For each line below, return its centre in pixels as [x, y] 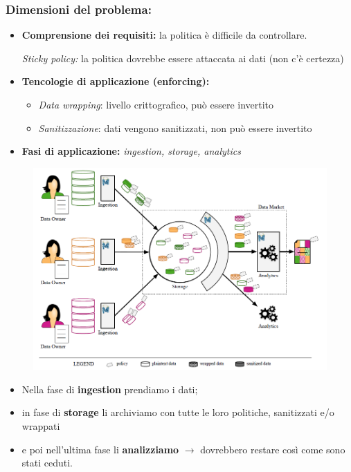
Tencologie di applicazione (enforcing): [116, 81]
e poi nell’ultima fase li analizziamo [100, 449]
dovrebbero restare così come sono [273, 449]
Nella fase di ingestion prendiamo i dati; [110, 389]
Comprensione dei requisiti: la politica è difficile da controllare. [164, 35]
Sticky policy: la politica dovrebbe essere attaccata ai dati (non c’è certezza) [183, 58]
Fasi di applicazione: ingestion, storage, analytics [131, 151]
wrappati [41, 426]
